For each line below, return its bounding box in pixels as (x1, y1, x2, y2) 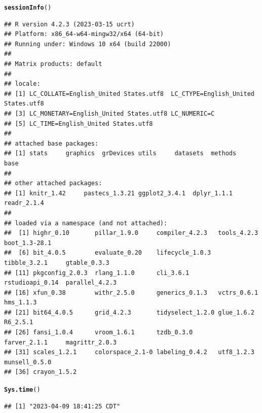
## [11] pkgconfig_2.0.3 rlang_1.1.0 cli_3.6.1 (4, 269, 190, 277)
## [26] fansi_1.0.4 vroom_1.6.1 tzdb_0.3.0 (4, 329, 193, 336)
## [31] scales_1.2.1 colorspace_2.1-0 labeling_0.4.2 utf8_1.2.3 (4, 349, 254, 356)
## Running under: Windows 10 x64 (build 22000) (4, 40, 171, 48)
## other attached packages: (4, 180, 102, 187)
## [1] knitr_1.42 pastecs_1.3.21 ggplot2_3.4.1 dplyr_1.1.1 (4, 189, 233, 197)
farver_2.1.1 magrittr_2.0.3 (4, 338, 117, 346)
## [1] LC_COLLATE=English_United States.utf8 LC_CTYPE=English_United (4, 90, 254, 97)
